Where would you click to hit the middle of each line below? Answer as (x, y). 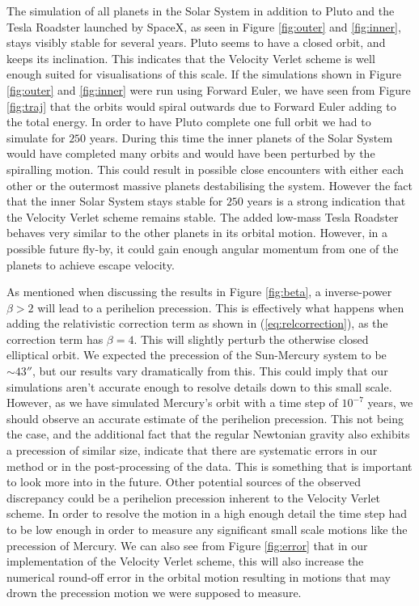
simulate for (36, 137)
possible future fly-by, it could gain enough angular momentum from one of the (203, 248)
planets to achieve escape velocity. (91, 264)
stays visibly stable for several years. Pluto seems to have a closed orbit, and (196, 42)
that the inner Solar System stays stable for (115, 201)
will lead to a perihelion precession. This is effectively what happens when (221, 307)
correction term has (55, 339)
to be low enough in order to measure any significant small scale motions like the (207, 529)
